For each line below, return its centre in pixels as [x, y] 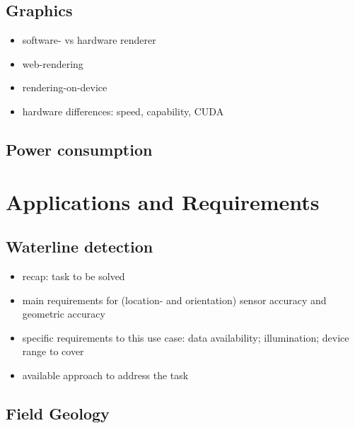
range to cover [53, 351]
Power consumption [79, 149]
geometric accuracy [64, 314]
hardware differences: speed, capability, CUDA [123, 111]
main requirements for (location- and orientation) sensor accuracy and [174, 300]
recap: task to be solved [74, 276]
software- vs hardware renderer [89, 40]
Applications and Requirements [163, 201]
